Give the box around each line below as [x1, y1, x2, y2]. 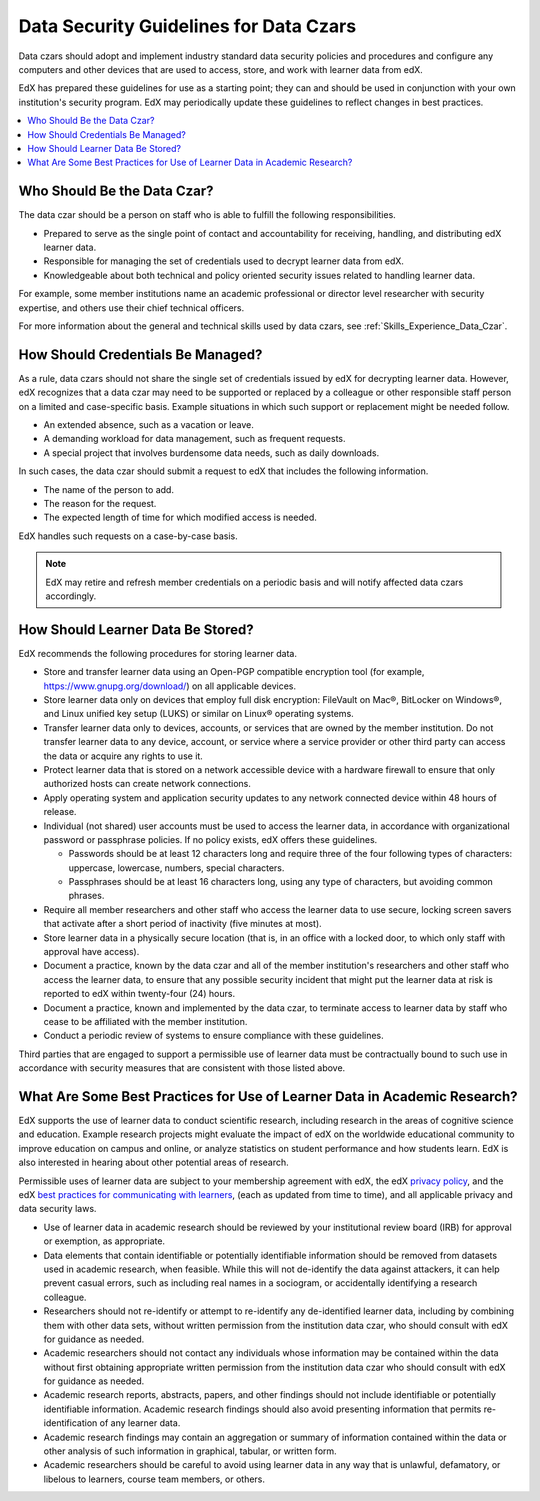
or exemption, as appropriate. [43, 1235, 165, 1247]
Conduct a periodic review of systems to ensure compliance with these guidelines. [43, 1030, 384, 1042]
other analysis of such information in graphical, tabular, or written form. [43, 1445, 337, 1457]
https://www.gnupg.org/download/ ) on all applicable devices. [43, 680, 297, 692]
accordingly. [45, 590, 97, 602]
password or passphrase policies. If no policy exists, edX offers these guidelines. [43, 833, 378, 845]
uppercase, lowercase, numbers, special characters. [68, 861, 285, 874]
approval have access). [43, 946, 140, 958]
